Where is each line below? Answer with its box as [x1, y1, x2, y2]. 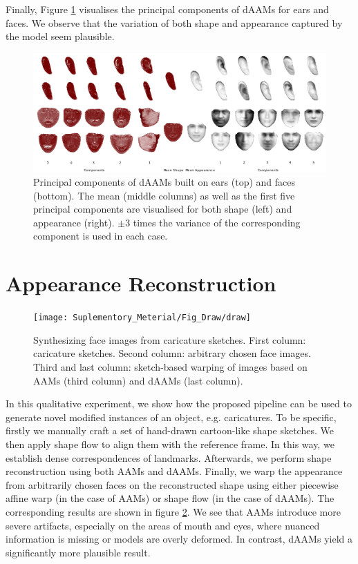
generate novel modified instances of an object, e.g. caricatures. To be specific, [6, 409, 337, 424]
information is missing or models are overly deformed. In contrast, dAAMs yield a [6, 532, 352, 546]
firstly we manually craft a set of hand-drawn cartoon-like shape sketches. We [6, 423, 334, 438]
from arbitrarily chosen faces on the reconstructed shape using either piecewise [6, 477, 339, 492]
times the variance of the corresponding [133, 215, 301, 229]
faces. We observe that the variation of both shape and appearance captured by [6, 15, 343, 30]
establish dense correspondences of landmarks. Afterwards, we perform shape [6, 450, 332, 465]
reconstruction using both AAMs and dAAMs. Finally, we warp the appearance [6, 464, 343, 478]
